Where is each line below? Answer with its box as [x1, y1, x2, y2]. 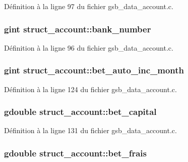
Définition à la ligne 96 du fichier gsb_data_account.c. [4, 42, 173, 53]
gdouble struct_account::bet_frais [4, 146, 147, 159]
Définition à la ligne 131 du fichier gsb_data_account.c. [4, 125, 177, 136]
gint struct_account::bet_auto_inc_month [4, 64, 184, 76]
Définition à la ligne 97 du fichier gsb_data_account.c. [4, 1, 173, 11]
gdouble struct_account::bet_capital [4, 105, 157, 118]
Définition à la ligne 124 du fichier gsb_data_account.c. [4, 84, 177, 94]
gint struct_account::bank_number [4, 22, 151, 35]
